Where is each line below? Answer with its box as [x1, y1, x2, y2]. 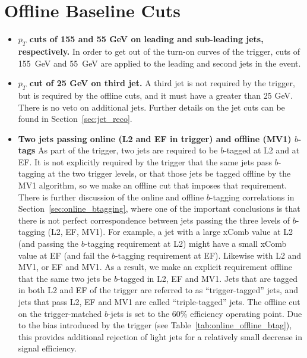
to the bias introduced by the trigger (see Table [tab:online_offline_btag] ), [18, 319, 292, 331]
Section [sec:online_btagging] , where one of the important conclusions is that [18, 202, 300, 215]
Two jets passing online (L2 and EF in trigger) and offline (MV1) [18, 132, 292, 145]
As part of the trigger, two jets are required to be [37, 144, 218, 156]
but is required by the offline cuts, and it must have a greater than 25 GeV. [18, 89, 293, 101]
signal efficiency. [18, 342, 77, 354]
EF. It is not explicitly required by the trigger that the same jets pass [18, 155, 272, 168]
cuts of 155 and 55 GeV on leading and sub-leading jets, [29, 33, 264, 45]
